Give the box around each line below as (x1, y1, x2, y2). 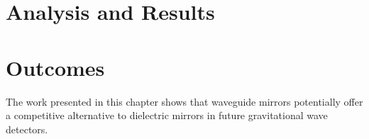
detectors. (6, 121, 48, 136)
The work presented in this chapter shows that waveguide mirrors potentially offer (6, 94, 363, 109)
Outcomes (6, 52, 105, 82)
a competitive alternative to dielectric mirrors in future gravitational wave (6, 108, 328, 123)
